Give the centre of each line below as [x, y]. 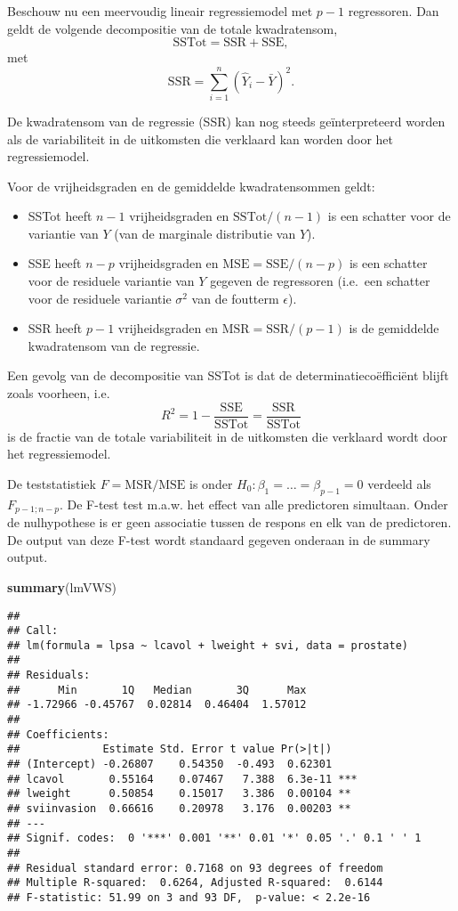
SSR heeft [55, 328]
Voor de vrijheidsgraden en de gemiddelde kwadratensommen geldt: [191, 186]
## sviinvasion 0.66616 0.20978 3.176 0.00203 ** [179, 809]
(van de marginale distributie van [205, 233]
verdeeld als [399, 483]
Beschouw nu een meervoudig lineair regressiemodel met [160, 11]
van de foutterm [235, 298]
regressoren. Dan [394, 11]
